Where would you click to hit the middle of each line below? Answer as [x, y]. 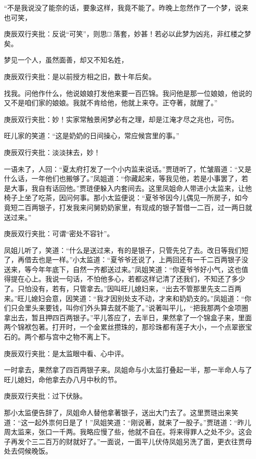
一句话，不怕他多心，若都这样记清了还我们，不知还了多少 [152, 279]
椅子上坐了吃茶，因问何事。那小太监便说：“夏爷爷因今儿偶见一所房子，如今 [126, 198]
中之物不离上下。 [86, 337]
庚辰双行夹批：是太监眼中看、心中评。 [66, 353]
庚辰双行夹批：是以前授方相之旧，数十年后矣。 [80, 76]
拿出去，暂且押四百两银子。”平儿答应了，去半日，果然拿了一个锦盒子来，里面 [128, 317]
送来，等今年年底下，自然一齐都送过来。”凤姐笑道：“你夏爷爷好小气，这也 [123, 269]
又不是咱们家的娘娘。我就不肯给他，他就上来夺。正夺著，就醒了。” [111, 103]
